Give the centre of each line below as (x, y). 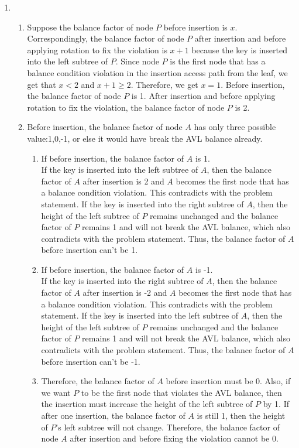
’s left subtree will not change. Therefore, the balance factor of (168, 427)
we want (56, 392)
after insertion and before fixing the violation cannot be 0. (174, 438)
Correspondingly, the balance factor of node (106, 38)
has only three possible (235, 127)
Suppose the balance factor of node (90, 27)
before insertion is (195, 27)
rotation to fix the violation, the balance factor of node (126, 107)
